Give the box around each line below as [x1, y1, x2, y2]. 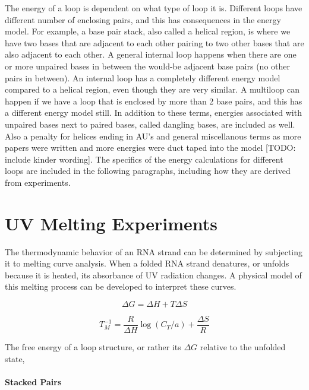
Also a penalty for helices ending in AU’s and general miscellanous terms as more [5, 129, 301, 142]
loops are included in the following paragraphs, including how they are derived [5, 164, 291, 177]
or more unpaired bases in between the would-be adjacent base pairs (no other [5, 59, 290, 72]
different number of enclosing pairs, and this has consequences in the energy [5, 13, 281, 26]
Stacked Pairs [5, 375, 62, 388]
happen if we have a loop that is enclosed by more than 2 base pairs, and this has [5, 94, 302, 107]
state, [5, 352, 25, 364]
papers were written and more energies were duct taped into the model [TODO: [5, 141, 296, 154]
